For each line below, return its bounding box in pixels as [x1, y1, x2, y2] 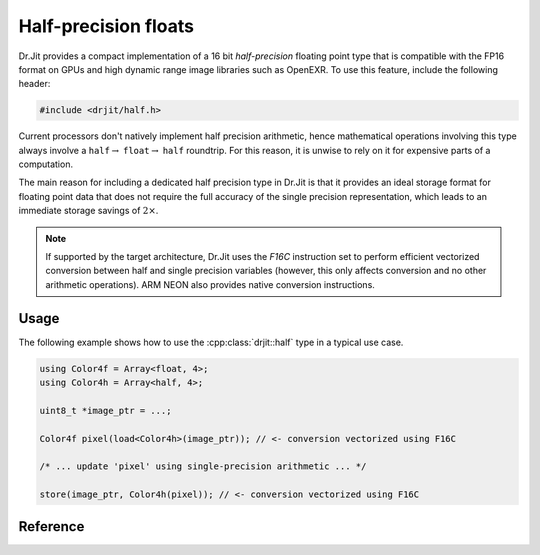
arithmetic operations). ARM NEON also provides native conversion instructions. [45, 278, 375, 290]
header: [18, 78, 51, 90]
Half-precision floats [18, 15, 195, 37]
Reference [18, 518, 85, 535]
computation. [18, 158, 74, 170]
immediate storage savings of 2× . [18, 205, 159, 217]
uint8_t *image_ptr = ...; [39, 405, 172, 416]
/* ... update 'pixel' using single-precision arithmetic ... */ [39, 461, 367, 472]
